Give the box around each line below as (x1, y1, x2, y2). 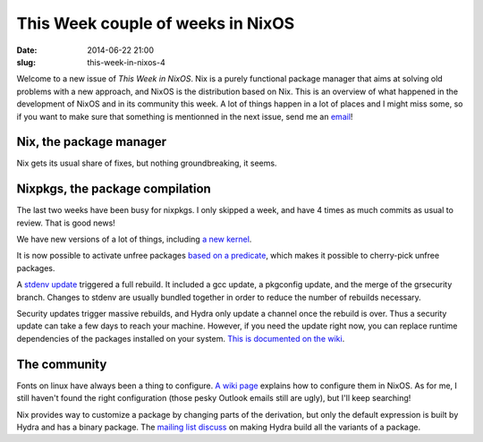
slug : (16, 56, 36, 67)
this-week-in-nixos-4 (87, 56, 165, 67)
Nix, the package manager (16, 134, 167, 149)
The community (16, 356, 107, 371)
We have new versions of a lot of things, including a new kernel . (16, 234, 252, 245)
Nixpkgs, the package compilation (16, 182, 212, 197)
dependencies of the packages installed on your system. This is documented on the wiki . (16, 333, 345, 344)
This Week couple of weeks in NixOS (16, 13, 295, 33)
